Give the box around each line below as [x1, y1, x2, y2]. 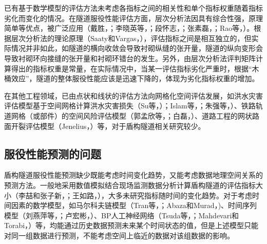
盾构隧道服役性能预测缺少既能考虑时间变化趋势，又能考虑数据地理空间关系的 [4, 170, 263, 180]
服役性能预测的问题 [4, 145, 101, 161]
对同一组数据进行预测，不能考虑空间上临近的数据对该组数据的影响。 [4, 230, 234, 240]
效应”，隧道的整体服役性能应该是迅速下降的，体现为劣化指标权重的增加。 [11, 73, 259, 84]
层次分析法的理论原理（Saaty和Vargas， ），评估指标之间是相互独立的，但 [11, 32, 252, 43]
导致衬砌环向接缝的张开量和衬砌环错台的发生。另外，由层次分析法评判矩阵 [4, 52, 256, 63]
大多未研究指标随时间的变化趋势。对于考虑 [108, 190, 252, 200]
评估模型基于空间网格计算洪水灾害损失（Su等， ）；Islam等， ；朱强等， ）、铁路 [4, 100, 256, 111]
